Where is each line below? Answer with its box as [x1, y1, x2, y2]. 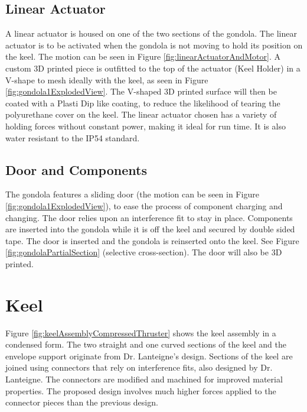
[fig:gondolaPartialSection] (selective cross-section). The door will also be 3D [5, 246, 282, 258]
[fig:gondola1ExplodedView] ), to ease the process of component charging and [5, 199, 283, 212]
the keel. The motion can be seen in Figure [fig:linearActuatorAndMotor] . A [5, 50, 280, 63]
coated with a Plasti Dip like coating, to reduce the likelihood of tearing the [5, 96, 280, 109]
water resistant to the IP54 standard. [5, 131, 140, 144]
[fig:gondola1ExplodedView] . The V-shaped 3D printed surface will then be [5, 85, 277, 98]
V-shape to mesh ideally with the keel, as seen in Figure [5, 73, 208, 86]
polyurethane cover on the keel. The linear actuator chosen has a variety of [5, 108, 277, 121]
